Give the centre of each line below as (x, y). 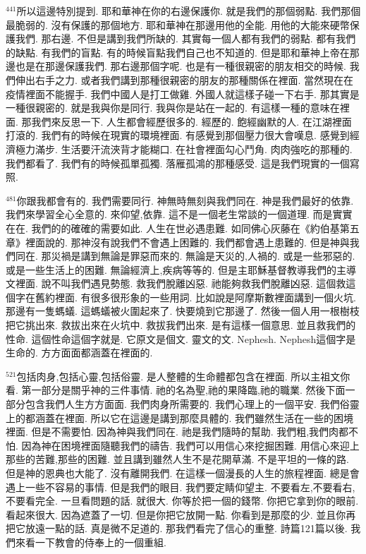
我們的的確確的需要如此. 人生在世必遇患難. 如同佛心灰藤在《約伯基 (185, 228)
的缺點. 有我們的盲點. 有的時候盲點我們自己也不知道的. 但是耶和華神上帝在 (178, 52)
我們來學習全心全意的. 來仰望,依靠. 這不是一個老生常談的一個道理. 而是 (169, 214)
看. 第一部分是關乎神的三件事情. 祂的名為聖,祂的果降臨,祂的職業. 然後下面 (176, 390)
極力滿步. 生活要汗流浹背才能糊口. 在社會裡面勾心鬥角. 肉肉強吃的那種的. (184, 149)
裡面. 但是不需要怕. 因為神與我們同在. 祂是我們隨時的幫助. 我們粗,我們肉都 (177, 432)
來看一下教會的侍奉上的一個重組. (91, 542)
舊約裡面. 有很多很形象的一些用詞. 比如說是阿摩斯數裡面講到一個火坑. (195, 297)
